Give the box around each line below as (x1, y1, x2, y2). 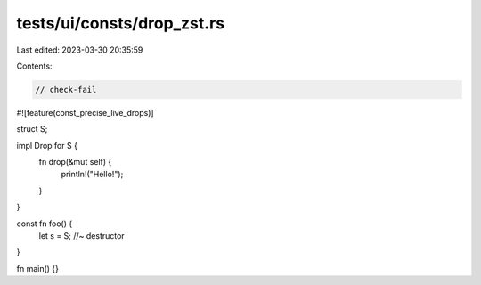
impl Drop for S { (16, 140, 77, 151)
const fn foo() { (16, 218, 73, 229)
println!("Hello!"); (61, 169, 124, 180)
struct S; (16, 124, 48, 134)
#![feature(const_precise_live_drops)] (16, 107, 155, 118)
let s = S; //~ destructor (38, 231, 125, 241)
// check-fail (35, 85, 97, 94)
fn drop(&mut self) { (38, 157, 112, 167)
